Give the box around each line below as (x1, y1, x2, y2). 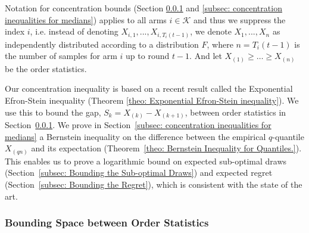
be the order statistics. (5, 62, 87, 74)
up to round (126, 49, 170, 62)
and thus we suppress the (193, 13, 286, 26)
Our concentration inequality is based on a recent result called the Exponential (5, 82, 293, 95)
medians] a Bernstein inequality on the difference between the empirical (5, 130, 266, 142)
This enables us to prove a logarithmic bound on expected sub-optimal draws (5, 154, 287, 167)
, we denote (190, 25, 232, 38)
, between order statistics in (185, 105, 286, 118)
